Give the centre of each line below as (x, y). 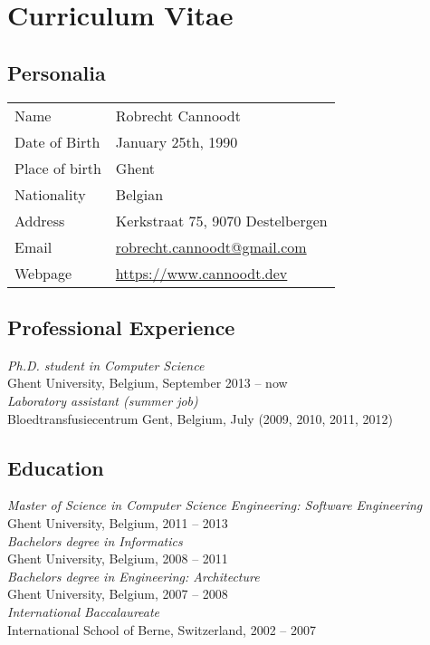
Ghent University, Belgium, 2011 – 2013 (118, 522)
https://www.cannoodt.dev (201, 273)
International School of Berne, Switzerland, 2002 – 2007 (162, 629)
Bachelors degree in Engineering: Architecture (134, 576)
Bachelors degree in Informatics (95, 540)
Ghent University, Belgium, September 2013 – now (148, 383)
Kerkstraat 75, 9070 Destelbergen (221, 220)
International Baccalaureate (84, 611)
